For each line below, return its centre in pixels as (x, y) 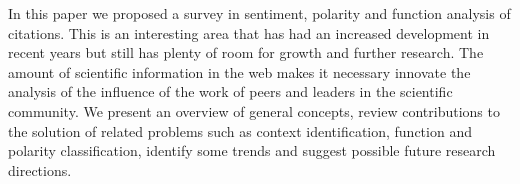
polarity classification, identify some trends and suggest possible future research (252, 150)
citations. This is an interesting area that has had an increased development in (249, 32)
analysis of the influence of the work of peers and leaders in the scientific (230, 91)
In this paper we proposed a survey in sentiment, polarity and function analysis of (259, 13)
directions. (40, 169)
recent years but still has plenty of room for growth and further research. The (246, 52)
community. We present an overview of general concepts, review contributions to (254, 110)
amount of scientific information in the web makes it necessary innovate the (239, 71)
